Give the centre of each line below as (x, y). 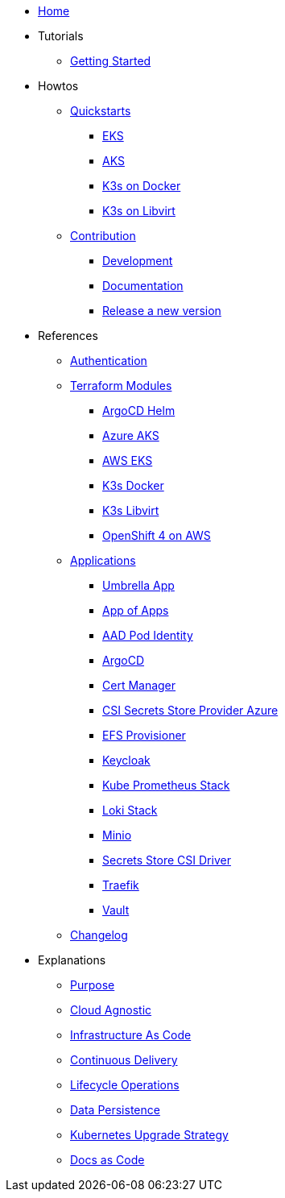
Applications (103, 560)
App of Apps (136, 610)
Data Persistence (115, 1110)
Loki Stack (130, 810)
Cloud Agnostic (111, 1010)
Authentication (109, 361)
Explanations (72, 960)
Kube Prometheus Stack (166, 785)
